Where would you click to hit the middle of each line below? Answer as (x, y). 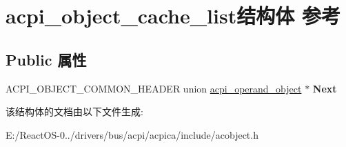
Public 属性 (46, 59)
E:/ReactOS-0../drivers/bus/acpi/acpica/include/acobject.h (132, 134)
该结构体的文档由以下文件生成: (74, 111)
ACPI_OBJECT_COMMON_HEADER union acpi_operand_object (154, 88)
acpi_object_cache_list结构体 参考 (173, 16)
